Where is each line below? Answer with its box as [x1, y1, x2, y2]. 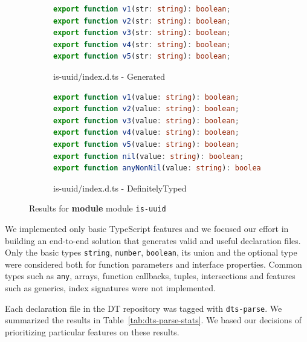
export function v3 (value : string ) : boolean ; [53, 116, 239, 125]
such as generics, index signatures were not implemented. [5, 282, 216, 294]
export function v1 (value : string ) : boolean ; [53, 92, 239, 102]
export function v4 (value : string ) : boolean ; [53, 128, 239, 137]
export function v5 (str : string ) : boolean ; [53, 52, 231, 61]
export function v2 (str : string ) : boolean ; [53, 16, 231, 25]
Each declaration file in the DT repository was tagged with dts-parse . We [5, 302, 282, 314]
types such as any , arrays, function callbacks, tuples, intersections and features [5, 269, 296, 282]
